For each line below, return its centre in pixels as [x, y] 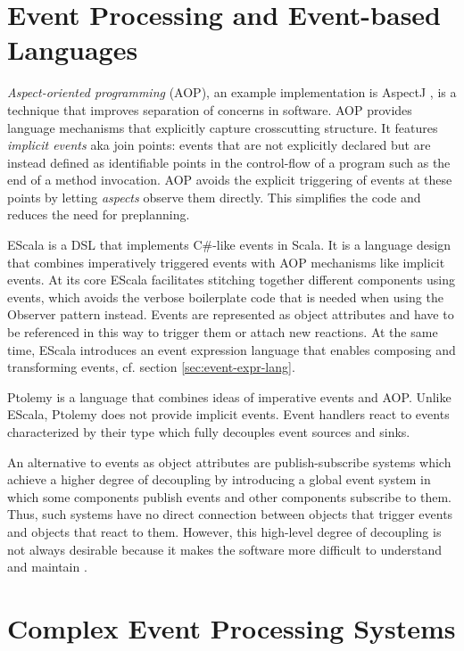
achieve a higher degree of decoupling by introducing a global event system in [219, 479]
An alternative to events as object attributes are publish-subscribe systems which [229, 461]
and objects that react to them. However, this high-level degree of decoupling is [224, 531]
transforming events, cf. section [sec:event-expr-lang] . [151, 367]
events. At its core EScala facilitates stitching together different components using [232, 280]
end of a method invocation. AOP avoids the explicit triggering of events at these [230, 180]
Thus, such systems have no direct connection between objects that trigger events [230, 514]
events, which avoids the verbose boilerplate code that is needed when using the [225, 297]
